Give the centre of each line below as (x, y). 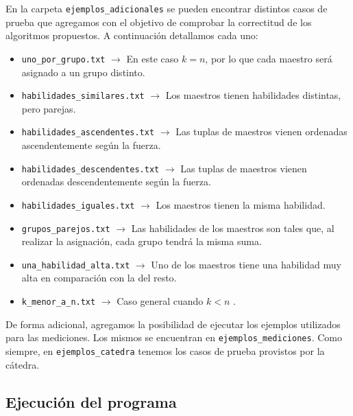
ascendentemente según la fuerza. (91, 145)
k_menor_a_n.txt (59, 302)
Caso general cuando (160, 301)
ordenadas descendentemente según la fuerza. (116, 182)
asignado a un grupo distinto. (83, 72)
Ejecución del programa (91, 401)
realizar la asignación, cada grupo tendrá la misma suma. (142, 241)
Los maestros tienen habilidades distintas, (253, 95)
